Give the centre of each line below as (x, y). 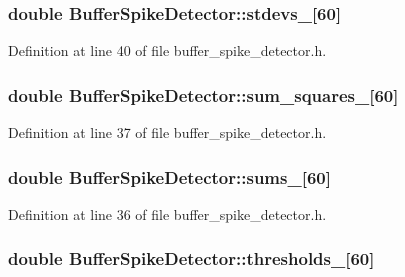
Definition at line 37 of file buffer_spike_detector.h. (167, 132)
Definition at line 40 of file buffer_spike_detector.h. (167, 50)
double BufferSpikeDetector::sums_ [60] (169, 176)
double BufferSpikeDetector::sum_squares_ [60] (203, 94)
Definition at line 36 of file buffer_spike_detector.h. (167, 213)
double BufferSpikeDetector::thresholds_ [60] (191, 258)
